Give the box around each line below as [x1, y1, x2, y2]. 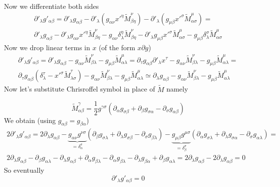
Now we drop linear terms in [4, 42, 90, 53]
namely [166, 84, 188, 94]
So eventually [4, 165, 44, 175]
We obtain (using [4, 115, 56, 125]
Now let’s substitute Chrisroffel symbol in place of [4, 84, 155, 94]
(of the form [99, 42, 136, 53]
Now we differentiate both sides [4, 1, 99, 11]
